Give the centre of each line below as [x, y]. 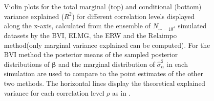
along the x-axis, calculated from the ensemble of [77, 26]
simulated [192, 26]
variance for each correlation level [54, 92]
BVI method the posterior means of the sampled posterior [91, 54]
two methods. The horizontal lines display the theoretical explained [105, 83]
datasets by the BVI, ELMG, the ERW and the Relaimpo [90, 35]
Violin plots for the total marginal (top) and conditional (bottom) [103, 6]
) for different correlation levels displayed [133, 16]
